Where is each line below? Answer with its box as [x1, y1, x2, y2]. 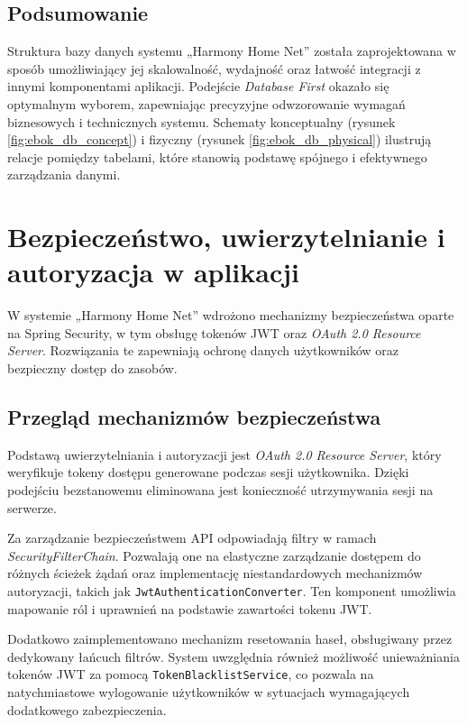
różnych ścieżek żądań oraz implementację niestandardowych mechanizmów [7, 564, 423, 583]
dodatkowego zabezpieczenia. [7, 700, 167, 719]
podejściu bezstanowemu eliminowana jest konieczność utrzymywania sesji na [7, 481, 434, 500]
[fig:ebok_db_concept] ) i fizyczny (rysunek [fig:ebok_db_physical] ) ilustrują [7, 130, 432, 149]
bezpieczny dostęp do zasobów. [7, 359, 178, 378]
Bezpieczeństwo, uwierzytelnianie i [7, 218, 445, 255]
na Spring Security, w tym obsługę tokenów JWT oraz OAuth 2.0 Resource [7, 323, 421, 342]
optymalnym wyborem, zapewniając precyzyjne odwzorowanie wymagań [7, 94, 406, 113]
